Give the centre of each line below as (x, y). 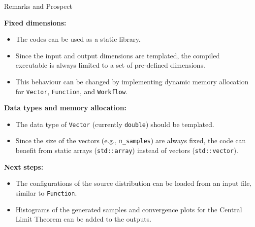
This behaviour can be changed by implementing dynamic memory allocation (132, 81)
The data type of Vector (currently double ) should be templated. (115, 124)
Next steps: (24, 166)
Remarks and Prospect (38, 6)
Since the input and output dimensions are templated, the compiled (118, 55)
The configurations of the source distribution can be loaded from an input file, (133, 183)
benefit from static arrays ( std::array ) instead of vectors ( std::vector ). (127, 150)
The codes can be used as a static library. (78, 39)
